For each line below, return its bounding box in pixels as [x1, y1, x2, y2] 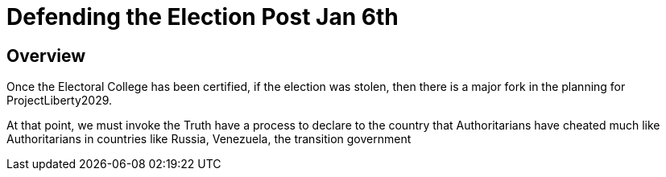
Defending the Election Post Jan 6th [6, 3, 399, 31]
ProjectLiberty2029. [6, 93, 113, 108]
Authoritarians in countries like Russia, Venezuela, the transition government [6, 132, 412, 146]
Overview [6, 45, 86, 66]
